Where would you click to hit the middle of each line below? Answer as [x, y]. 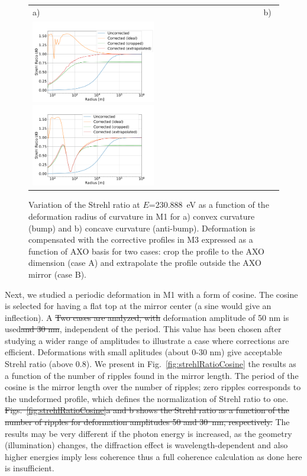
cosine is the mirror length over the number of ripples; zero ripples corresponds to [153, 387]
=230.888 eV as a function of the [209, 205]
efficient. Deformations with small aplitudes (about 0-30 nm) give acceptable [143, 352]
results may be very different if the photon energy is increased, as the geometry [148, 433]
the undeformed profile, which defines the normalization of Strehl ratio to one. [147, 398]
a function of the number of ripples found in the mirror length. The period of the [152, 375]
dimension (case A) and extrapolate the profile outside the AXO [145, 263]
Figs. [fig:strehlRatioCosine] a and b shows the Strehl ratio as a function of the [147, 410]
